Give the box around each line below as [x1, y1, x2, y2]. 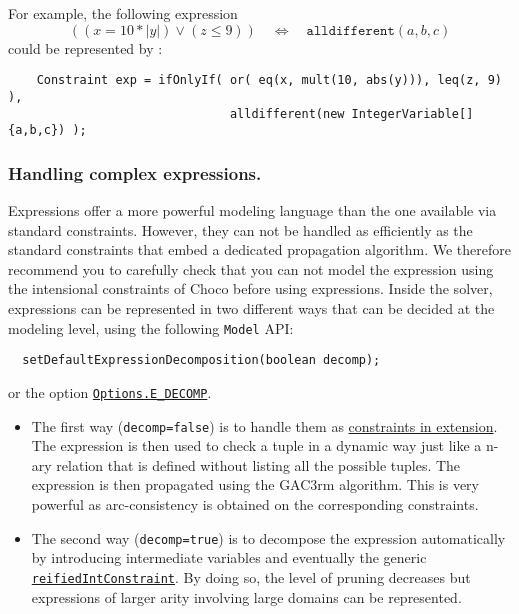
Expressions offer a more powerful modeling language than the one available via [8, 200, 497, 221]
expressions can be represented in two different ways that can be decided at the [8, 298, 495, 318]
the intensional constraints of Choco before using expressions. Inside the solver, [8, 278, 493, 299]
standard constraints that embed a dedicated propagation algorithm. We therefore [8, 239, 511, 260]
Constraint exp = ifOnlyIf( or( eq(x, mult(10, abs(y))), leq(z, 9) [36, 73, 502, 88]
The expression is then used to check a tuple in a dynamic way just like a [31, 435, 482, 456]
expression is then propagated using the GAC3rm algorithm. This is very [31, 474, 479, 495]
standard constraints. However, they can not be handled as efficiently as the [8, 219, 473, 240]
